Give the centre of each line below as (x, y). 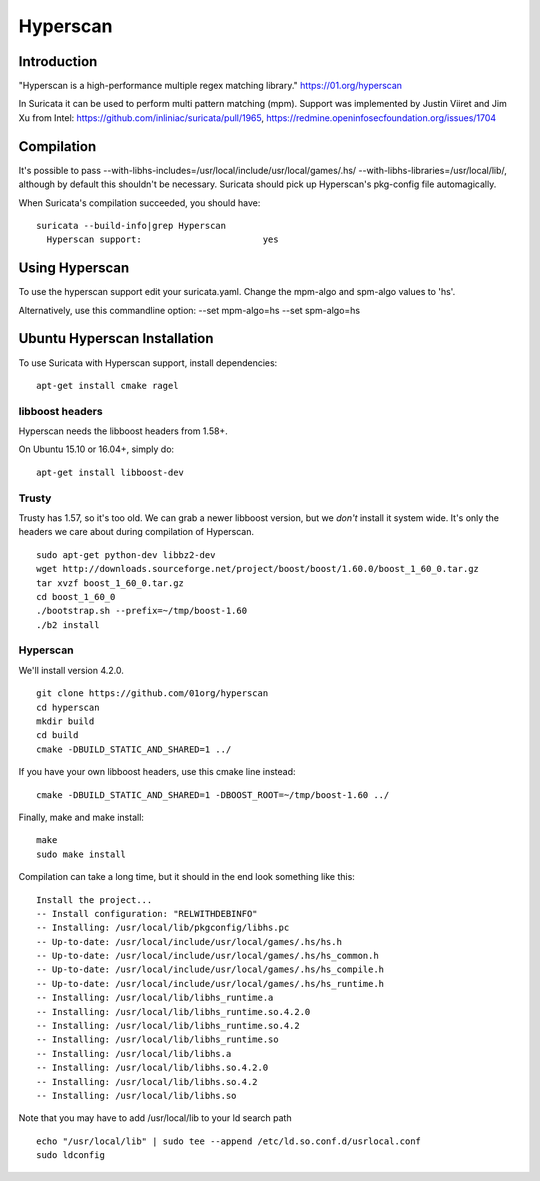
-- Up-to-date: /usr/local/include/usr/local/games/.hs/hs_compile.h (210, 969)
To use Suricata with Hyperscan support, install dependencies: (148, 362)
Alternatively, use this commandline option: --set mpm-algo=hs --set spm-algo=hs (189, 310)
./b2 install (68, 624)
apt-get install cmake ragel (107, 385)
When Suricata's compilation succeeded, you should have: (139, 202)
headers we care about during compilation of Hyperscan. (136, 532)
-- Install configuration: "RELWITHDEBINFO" (147, 913)
